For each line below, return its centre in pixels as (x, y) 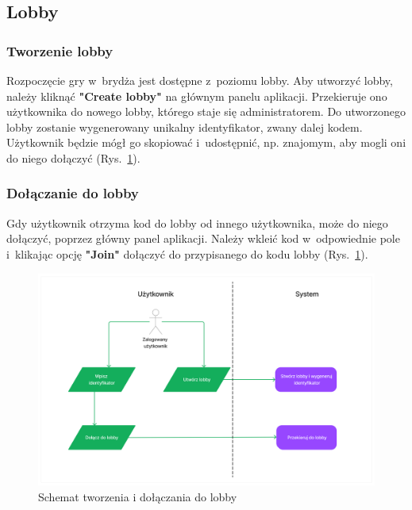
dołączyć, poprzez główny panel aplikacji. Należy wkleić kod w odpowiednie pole (203, 238)
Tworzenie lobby (60, 50)
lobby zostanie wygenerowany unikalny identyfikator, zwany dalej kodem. (185, 127)
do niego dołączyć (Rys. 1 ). (73, 157)
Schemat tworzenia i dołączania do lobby (138, 496)
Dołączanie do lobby (73, 193)
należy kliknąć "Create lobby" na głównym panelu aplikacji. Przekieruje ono (197, 96)
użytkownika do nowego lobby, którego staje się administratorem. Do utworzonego (206, 111)
